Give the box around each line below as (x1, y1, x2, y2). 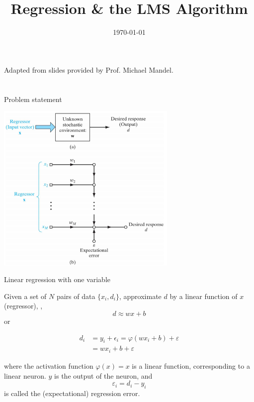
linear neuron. (4, 370, 46, 381)
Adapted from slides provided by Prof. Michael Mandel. (4, 64, 173, 75)
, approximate (119, 291, 162, 301)
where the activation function (4, 360, 93, 371)
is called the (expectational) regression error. (4, 388, 140, 398)
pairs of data (56, 291, 95, 301)
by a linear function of (169, 291, 238, 301)
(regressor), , (4, 301, 43, 311)
